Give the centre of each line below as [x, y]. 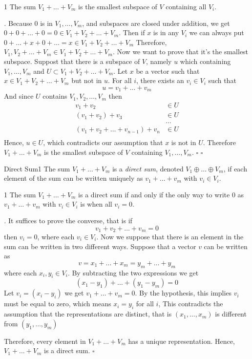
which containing [205, 61]
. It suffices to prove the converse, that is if [68, 220]
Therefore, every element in [45, 341]
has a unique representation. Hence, [181, 341]
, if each [235, 168]
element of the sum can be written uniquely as [73, 178]
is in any [166, 32]
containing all [186, 6]
